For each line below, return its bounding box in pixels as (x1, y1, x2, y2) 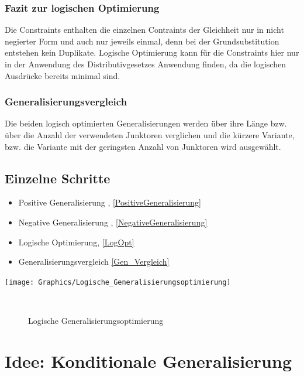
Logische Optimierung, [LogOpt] (18, 235, 134, 248)
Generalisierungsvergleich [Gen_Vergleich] (18, 255, 170, 268)
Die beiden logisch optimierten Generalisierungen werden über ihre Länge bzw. (5, 117, 287, 129)
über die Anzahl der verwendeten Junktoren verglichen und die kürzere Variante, (5, 129, 295, 141)
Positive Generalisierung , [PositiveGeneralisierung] (18, 196, 201, 208)
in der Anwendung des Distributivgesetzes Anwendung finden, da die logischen (5, 58, 286, 70)
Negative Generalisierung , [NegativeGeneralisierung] (18, 216, 208, 228)
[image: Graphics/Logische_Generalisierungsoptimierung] (5, 278, 231, 286)
